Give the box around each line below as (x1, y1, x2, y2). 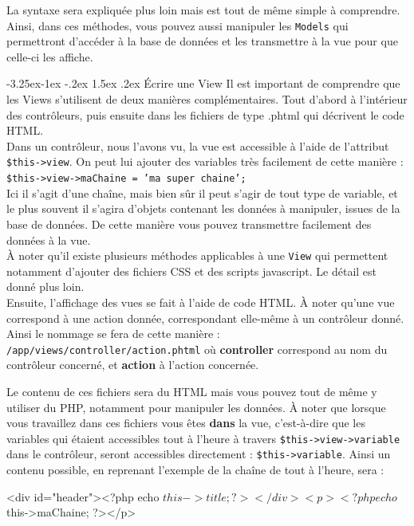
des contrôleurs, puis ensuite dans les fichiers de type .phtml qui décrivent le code (6, 106, 404, 123)
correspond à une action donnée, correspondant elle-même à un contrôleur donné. (6, 309, 404, 326)
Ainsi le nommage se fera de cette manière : (6, 325, 220, 342)
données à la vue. (6, 231, 91, 248)
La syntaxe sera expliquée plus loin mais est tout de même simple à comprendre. (6, 2, 400, 18)
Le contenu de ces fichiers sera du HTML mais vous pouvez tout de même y (6, 383, 377, 399)
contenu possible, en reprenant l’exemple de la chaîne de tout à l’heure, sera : (6, 461, 384, 478)
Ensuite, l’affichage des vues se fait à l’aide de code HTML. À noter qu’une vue (6, 293, 395, 310)
